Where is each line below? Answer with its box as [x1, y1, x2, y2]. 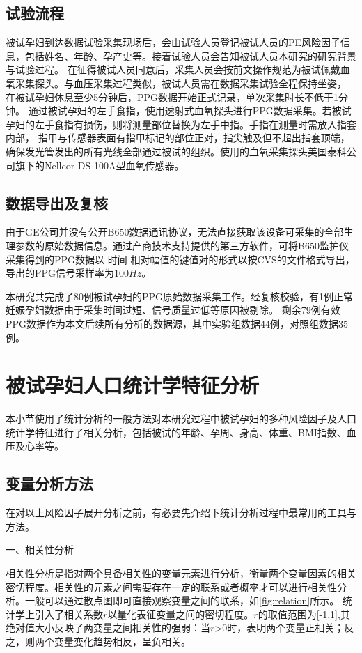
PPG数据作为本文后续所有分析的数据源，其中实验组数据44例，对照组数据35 [6, 316, 349, 330]
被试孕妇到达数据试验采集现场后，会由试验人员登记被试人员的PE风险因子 [6, 35, 341, 49]
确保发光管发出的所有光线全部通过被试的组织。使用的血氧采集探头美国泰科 [6, 144, 347, 158]
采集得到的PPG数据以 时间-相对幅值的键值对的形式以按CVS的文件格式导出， [6, 252, 355, 266]
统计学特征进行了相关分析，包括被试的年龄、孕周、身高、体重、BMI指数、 [6, 424, 347, 439]
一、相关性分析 [6, 542, 74, 557]
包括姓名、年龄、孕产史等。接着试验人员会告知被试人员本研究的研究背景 [24, 48, 356, 63]
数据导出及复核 [6, 192, 108, 213]
